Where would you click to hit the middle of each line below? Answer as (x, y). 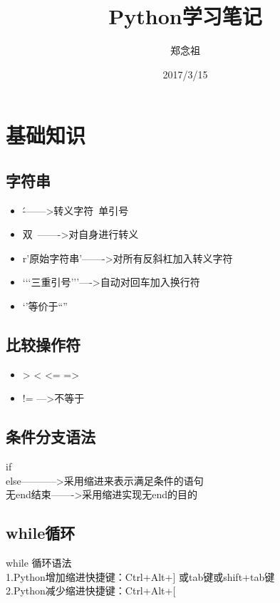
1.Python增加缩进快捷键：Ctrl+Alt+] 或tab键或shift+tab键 (140, 576)
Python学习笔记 (185, 16)
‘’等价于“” (45, 306)
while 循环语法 (39, 563)
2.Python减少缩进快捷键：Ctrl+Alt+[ (91, 591)
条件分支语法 (51, 437)
